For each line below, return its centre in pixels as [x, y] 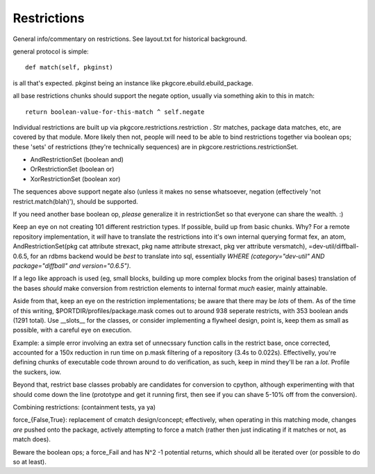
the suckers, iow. [37, 372]
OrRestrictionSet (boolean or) [72, 169]
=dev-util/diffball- [333, 246]
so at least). [30, 462]
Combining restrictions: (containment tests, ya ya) [84, 407]
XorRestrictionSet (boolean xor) [75, 179]
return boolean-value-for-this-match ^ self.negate [115, 112]
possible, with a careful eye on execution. [72, 330]
